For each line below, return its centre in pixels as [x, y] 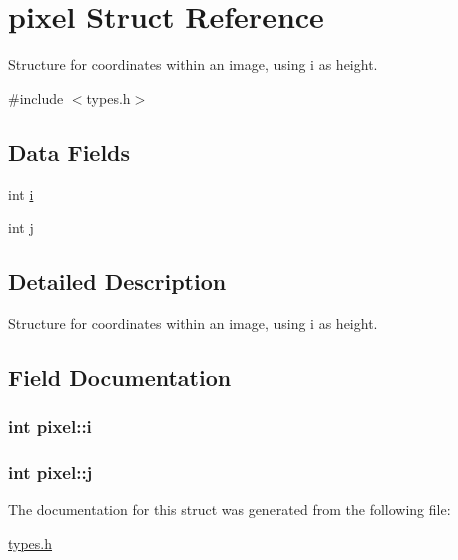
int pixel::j [50, 472]
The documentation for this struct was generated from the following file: [229, 509]
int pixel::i [50, 426]
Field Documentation [120, 376]
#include [36, 97]
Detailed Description [117, 281]
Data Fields [69, 151]
